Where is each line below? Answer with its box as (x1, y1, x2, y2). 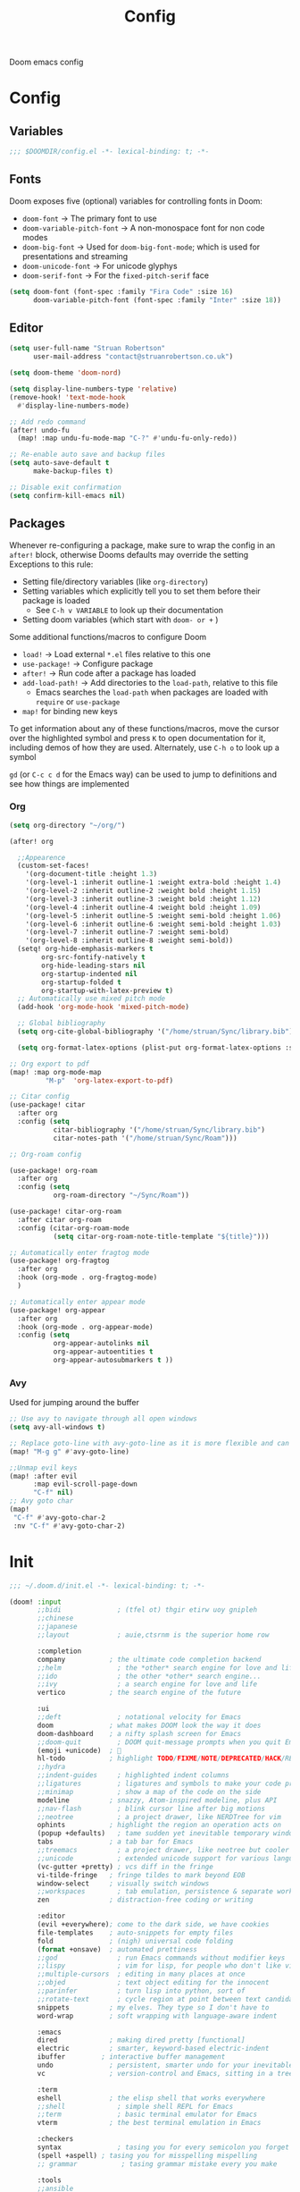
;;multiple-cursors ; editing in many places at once (37, 1969, 246, 1979)
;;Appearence (17, 853, 66, 862)
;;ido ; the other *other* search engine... (37, 1672, 262, 1681)
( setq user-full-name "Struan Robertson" (9, 344, 166, 353)
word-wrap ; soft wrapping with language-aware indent (37, 2011, 278, 2020)
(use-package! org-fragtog (9, 1256, 110, 1266)
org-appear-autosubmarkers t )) (53, 1356, 174, 1365)
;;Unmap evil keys (9, 1463, 78, 1472)
